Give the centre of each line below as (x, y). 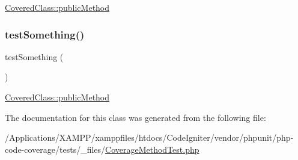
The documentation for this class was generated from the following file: (135, 117)
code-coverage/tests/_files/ (55, 149)
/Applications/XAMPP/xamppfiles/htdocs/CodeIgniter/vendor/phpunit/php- (149, 137)
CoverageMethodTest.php (152, 149)
